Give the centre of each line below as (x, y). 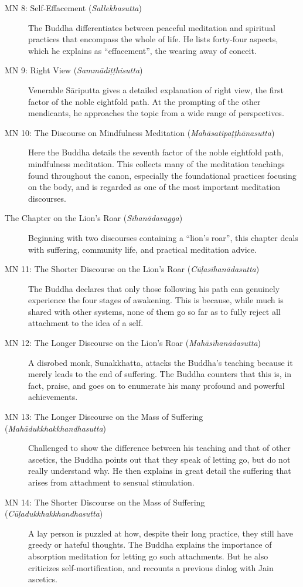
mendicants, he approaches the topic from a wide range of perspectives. (156, 113)
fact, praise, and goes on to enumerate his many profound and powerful (156, 385)
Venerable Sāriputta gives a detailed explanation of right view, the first (156, 89)
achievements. (53, 397)
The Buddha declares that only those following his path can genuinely (154, 288)
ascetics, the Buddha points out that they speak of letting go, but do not (159, 459)
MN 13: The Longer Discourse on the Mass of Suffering (104, 417)
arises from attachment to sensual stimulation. (111, 482)
